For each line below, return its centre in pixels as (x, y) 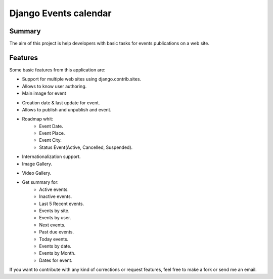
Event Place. (52, 133)
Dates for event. (56, 260)
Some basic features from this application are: (57, 70)
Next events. (52, 225)
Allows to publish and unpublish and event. (67, 109)
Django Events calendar (60, 13)
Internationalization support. (51, 156)
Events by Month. (57, 253)
